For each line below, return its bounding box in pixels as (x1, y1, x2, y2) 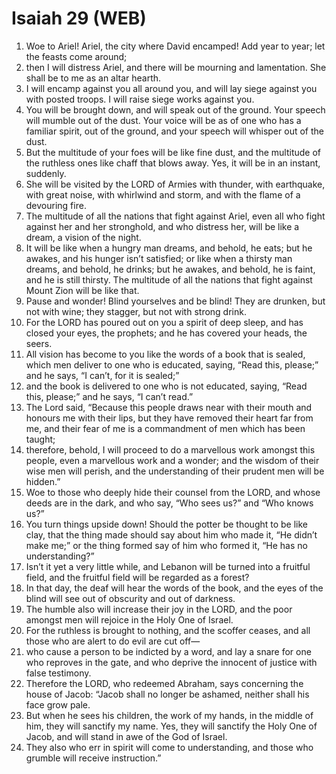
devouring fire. (25, 199, 87, 211)
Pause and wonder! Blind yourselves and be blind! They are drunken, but (25, 295, 326, 307)
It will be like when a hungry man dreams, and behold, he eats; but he (25, 242, 313, 254)
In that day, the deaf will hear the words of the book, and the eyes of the (25, 582, 324, 594)
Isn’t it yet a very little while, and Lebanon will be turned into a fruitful (25, 560, 311, 572)
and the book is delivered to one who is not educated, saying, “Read (25, 380, 308, 392)
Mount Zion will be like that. (25, 284, 140, 296)
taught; (25, 433, 56, 445)
